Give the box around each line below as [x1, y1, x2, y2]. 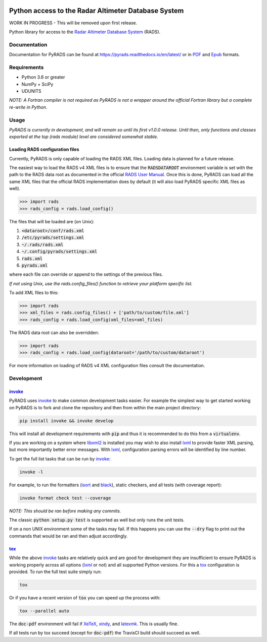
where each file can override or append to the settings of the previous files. [9, 271, 163, 277]
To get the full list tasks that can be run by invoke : [9, 455, 111, 461]
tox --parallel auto [19, 608, 69, 614]
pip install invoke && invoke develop [19, 418, 114, 424]
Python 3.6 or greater [21, 74, 65, 80]
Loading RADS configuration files [9, 146, 79, 152]
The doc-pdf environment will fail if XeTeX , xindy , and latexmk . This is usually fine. [9, 621, 179, 627]
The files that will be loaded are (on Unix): [9, 218, 94, 224]
